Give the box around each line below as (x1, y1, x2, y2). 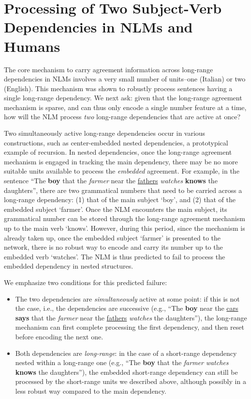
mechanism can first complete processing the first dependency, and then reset (15, 322, 244, 332)
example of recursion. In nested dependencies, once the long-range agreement (4, 147, 232, 157)
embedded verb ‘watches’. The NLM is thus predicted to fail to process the (4, 251, 225, 261)
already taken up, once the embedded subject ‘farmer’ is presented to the (4, 232, 221, 242)
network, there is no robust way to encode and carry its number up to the (4, 242, 223, 252)
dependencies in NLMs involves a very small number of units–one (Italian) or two (4, 74, 246, 84)
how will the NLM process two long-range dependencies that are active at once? (4, 112, 241, 122)
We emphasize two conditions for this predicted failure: (4, 277, 167, 287)
